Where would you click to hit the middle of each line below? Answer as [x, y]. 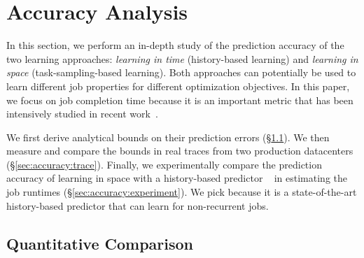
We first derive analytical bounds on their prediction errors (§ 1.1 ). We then [168, 137]
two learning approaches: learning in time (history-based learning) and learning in [182, 58]
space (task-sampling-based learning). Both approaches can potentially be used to [181, 72]
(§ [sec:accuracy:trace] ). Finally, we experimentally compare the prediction [164, 164]
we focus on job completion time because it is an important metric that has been [180, 100]
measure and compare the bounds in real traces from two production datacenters [180, 151]
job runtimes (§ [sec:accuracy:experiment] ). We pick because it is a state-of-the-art [182, 192]
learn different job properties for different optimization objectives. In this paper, [178, 86]
